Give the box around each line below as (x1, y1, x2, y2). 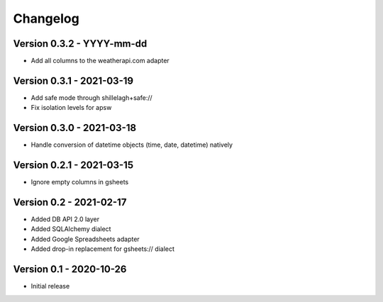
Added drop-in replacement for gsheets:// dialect (30, 245, 175, 253)
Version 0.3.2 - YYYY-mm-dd (13, 38, 148, 50)
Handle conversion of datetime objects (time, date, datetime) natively (30, 140, 233, 149)
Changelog (13, 11, 79, 26)
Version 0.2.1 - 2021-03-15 (13, 160, 134, 172)
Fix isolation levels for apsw (30, 104, 112, 112)
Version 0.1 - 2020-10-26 (13, 263, 127, 276)
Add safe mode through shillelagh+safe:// (30, 93, 152, 102)
